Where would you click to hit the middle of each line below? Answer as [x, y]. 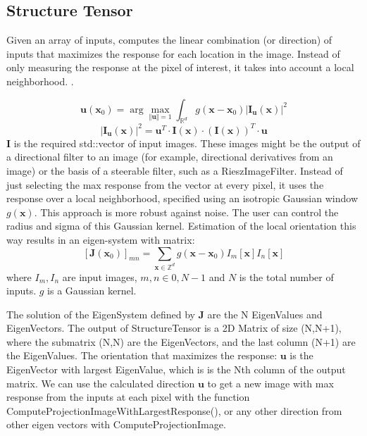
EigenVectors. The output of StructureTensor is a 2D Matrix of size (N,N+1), [174, 328]
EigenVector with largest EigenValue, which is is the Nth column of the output [176, 369]
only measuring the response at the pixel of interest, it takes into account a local [180, 67]
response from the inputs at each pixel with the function [128, 397]
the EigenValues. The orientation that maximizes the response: [142, 355]
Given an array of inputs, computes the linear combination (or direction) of [169, 40]
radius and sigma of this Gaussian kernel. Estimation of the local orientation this [181, 226]
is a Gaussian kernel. [92, 291]
